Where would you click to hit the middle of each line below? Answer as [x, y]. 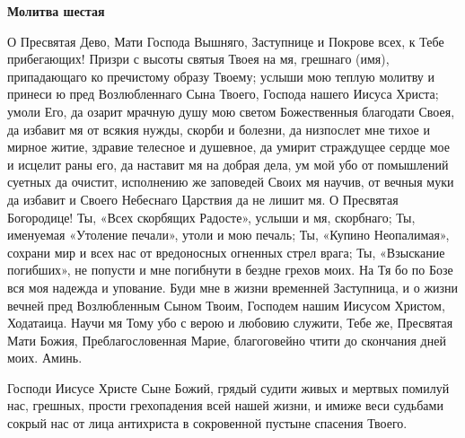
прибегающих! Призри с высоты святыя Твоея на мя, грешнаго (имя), [198, 59]
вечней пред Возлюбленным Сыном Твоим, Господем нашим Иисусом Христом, [226, 305]
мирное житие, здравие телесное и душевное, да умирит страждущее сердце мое [228, 147]
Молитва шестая [56, 11]
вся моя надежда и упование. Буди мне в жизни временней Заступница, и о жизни [233, 287]
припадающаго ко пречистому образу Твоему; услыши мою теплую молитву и [221, 76]
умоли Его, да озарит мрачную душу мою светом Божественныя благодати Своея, [231, 111]
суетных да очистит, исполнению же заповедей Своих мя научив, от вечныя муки [231, 182]
